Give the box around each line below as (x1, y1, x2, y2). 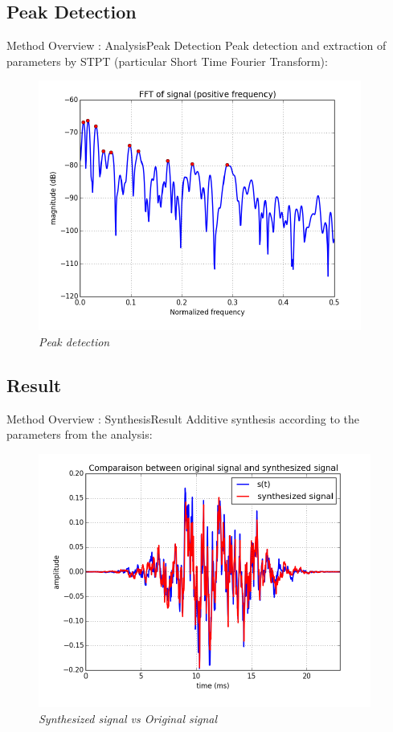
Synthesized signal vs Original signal (39, 710, 218, 726)
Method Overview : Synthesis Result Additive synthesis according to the (6, 410, 360, 427)
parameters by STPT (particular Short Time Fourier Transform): (6, 52, 328, 69)
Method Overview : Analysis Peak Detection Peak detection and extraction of (6, 37, 387, 54)
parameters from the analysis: (6, 426, 153, 443)
